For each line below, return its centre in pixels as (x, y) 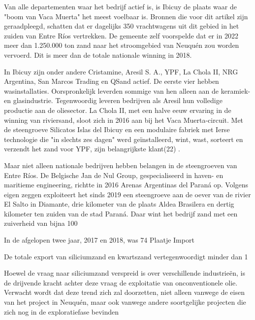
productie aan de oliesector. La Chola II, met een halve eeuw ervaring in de (118, 110)
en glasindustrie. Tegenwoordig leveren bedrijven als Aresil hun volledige (113, 100)
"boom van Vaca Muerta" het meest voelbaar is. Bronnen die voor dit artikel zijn (126, 16)
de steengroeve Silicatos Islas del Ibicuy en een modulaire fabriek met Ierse (117, 129)
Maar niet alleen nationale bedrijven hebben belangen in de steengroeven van (121, 165)
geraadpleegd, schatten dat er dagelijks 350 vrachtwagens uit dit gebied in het (122, 26)
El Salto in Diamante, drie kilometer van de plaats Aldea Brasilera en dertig (119, 204)
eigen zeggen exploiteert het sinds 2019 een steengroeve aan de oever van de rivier (127, 194)
